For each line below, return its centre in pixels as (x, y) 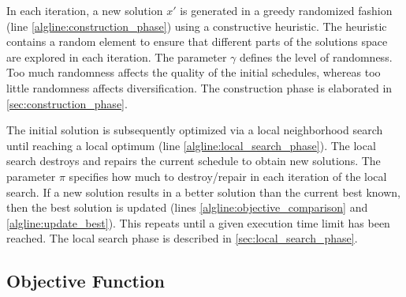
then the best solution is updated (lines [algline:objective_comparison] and (187, 207)
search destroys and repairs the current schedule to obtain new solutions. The (194, 161)
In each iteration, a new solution (85, 10)
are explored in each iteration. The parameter (117, 56)
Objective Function (86, 281)
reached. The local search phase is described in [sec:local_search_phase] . (182, 238)
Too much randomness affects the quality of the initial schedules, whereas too (194, 72)
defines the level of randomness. (316, 56)
